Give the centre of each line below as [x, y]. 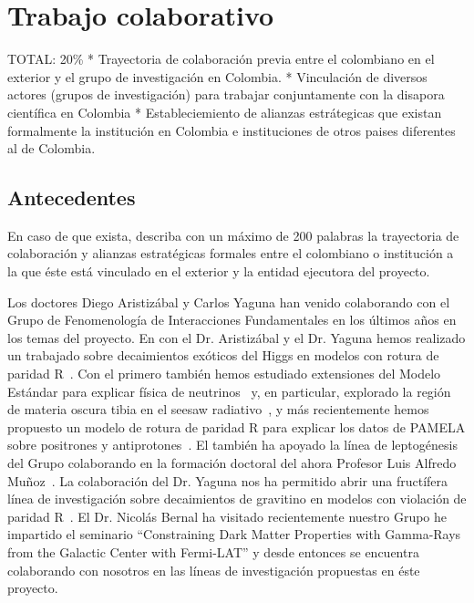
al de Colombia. [52, 148]
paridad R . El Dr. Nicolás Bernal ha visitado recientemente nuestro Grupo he [227, 516]
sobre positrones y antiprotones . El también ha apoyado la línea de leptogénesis [232, 445]
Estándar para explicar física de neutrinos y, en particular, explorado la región [229, 391]
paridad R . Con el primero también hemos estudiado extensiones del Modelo [224, 374]
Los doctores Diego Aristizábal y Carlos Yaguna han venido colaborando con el [229, 301]
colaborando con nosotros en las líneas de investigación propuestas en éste [214, 570]
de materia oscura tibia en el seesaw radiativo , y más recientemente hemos [218, 409]
